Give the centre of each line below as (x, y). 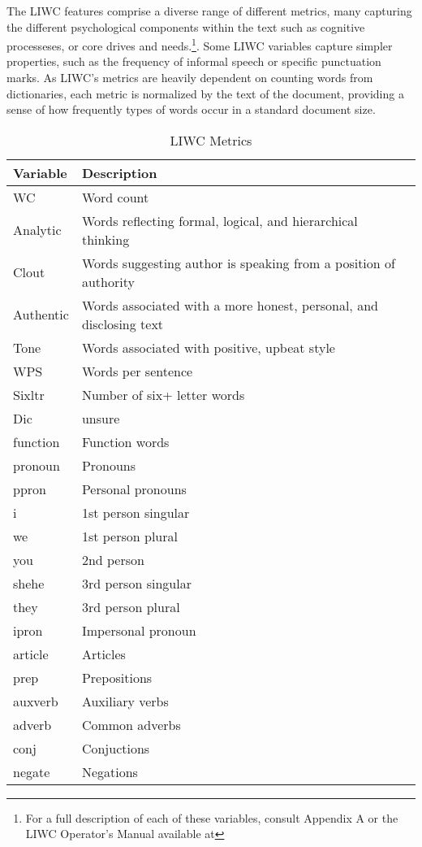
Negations (110, 771)
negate (32, 771)
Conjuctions (116, 748)
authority (108, 281)
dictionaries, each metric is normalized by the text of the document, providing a (205, 93)
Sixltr (29, 394)
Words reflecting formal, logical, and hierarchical (220, 220)
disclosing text (123, 324)
